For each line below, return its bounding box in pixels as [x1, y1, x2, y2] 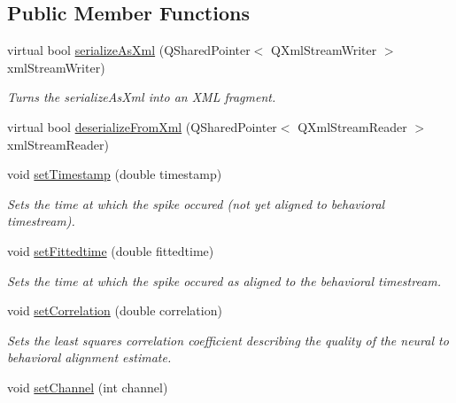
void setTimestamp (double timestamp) [7, 165, 222, 183]
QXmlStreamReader [298, 117, 407, 136]
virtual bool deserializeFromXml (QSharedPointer [7, 117, 277, 136]
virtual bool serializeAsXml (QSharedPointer [7, 41, 251, 59]
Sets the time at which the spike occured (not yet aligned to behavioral [7, 194, 385, 213]
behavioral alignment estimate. [7, 348, 172, 367]
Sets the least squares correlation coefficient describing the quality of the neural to [7, 330, 449, 349]
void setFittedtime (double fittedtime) [7, 241, 214, 260]
